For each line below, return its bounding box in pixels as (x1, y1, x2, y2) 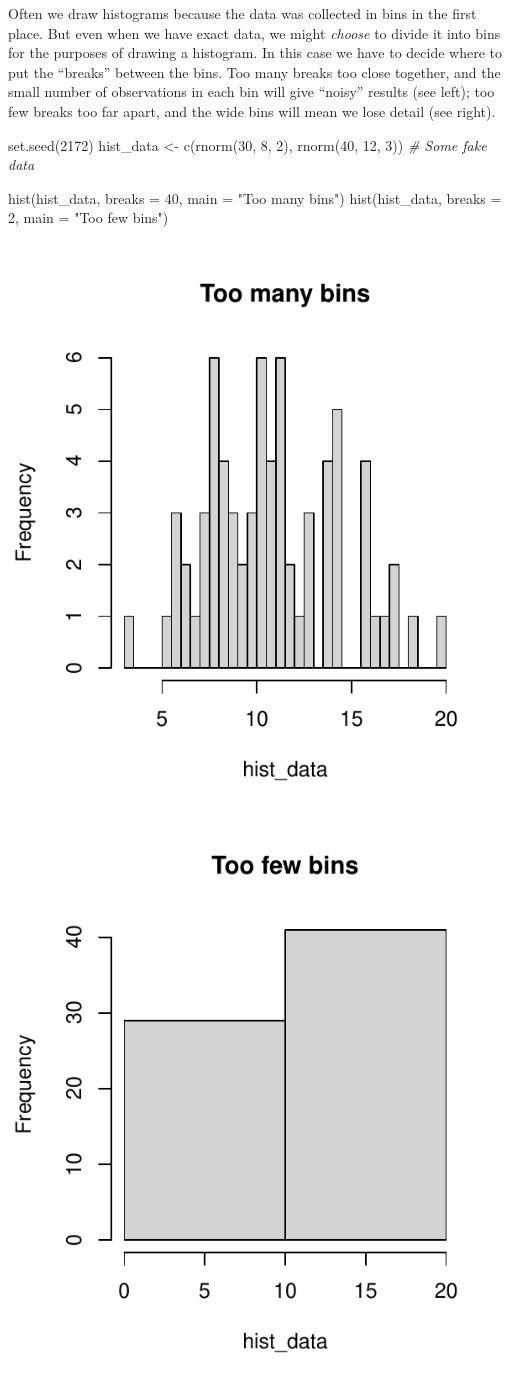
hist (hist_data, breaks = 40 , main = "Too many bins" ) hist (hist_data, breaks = (8, 187, 502, 208)
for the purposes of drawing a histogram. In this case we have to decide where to (8, 42, 503, 63)
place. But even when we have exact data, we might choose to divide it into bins (8, 22, 501, 43)
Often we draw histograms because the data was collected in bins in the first (8, 3, 477, 23)
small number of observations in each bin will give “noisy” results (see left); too (8, 81, 495, 102)
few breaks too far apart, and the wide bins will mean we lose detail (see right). (8, 100, 496, 121)
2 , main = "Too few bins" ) (8, 207, 169, 228)
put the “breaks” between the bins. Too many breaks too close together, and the (8, 61, 501, 82)
